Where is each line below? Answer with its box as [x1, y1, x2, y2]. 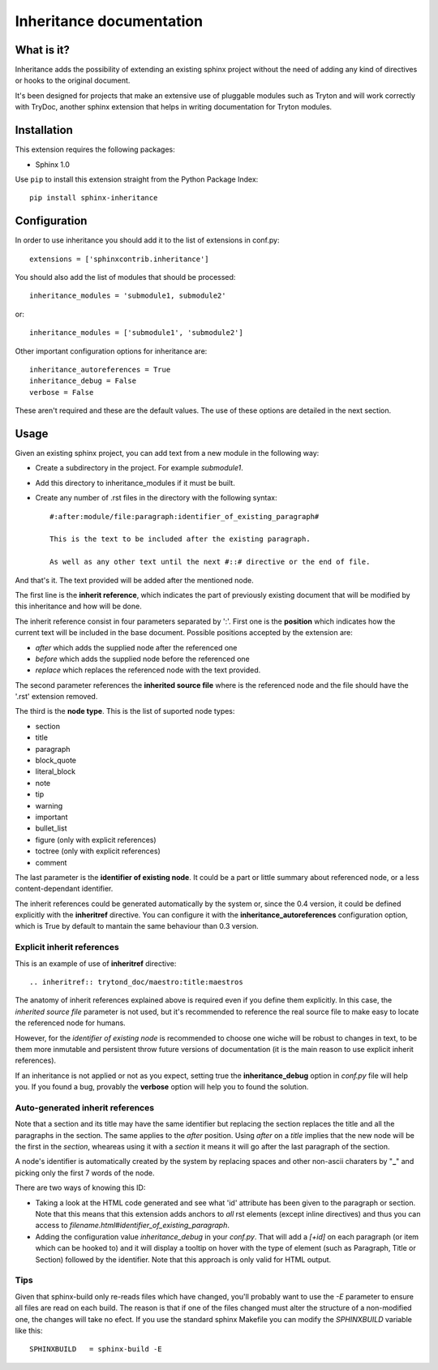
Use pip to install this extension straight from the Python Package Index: [15, 174, 259, 184]
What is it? [15, 43, 71, 57]
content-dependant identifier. [15, 884, 114, 894]
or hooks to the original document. [15, 75, 131, 85]
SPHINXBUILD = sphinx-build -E [29, 1345, 162, 1354]
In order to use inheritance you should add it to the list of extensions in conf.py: [15, 235, 280, 245]
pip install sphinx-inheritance [29, 193, 158, 203]
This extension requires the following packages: [15, 144, 175, 154]
